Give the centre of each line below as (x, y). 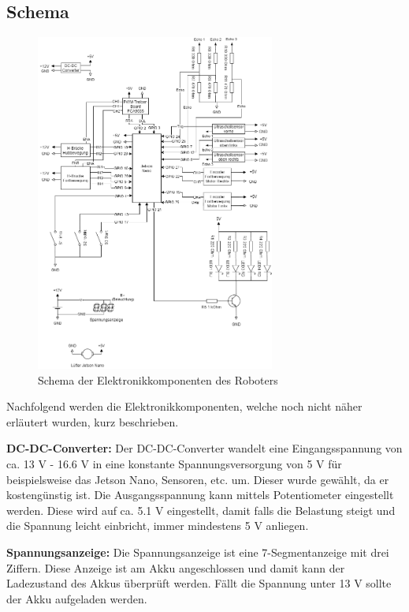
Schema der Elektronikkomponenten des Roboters (158, 379)
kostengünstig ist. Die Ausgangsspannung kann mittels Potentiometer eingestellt (200, 495)
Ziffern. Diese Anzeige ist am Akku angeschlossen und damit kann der (176, 567)
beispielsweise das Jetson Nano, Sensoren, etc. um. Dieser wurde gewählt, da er (198, 479)
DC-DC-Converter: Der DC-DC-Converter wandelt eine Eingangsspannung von (204, 448)
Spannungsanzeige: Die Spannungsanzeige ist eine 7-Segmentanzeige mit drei (198, 552)
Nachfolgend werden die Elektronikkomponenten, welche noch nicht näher (184, 406)
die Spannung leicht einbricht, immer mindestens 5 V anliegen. (158, 526)
